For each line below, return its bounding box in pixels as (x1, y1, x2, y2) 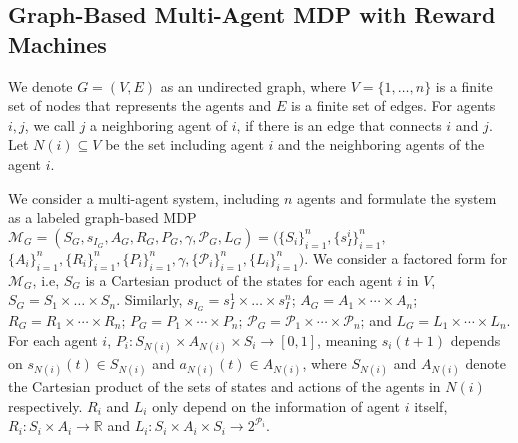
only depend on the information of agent (152, 395, 400, 416)
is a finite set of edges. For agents (291, 95, 496, 116)
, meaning (317, 329, 378, 350)
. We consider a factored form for (304, 247, 508, 268)
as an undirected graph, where (160, 75, 347, 96)
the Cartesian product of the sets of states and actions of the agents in (8, 375, 441, 396)
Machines (8, 28, 107, 59)
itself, (414, 395, 448, 416)
